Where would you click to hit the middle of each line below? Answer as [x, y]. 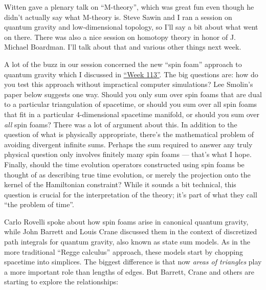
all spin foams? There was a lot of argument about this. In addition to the [121, 124]
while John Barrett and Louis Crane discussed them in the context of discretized [131, 231]
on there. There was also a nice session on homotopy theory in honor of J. [120, 37]
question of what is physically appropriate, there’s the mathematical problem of [129, 134]
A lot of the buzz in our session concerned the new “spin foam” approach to [123, 64]
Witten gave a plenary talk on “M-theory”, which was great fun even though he [129, 7]
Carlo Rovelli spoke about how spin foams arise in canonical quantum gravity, [126, 221]
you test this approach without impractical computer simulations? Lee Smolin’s [129, 84]
